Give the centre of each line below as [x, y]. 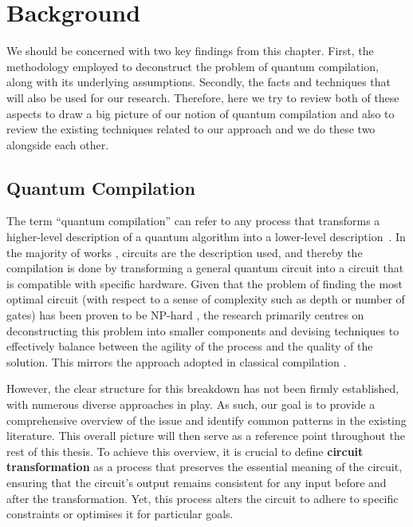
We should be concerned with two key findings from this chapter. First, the [190, 51]
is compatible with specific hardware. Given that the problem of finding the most [205, 283]
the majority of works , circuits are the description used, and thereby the [185, 252]
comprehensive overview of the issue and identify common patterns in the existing [206, 420]
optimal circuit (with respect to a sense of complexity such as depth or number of [206, 299]
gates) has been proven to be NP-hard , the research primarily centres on [185, 315]
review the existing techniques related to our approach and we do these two [191, 129]
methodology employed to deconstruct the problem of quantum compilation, [193, 66]
